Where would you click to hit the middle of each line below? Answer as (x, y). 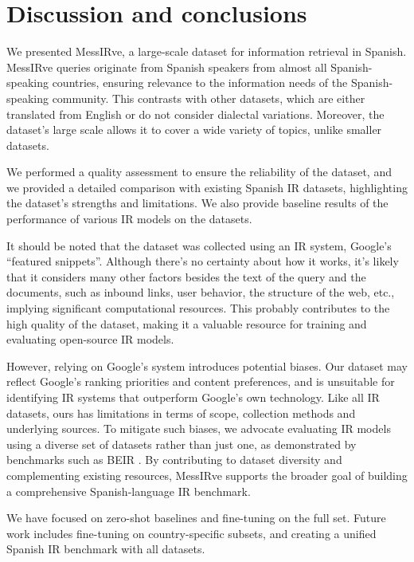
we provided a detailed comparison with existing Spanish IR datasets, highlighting (207, 187)
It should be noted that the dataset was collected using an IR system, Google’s (199, 245)
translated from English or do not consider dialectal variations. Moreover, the (195, 114)
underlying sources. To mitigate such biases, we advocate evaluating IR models (199, 428)
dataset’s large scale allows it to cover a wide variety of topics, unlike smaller (194, 130)
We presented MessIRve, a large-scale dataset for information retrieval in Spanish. (207, 51)
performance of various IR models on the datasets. (129, 219)
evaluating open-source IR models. (90, 339)
